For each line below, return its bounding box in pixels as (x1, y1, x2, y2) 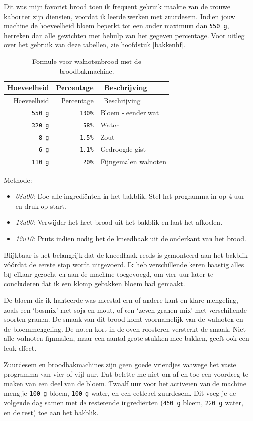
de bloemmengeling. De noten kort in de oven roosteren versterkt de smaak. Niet (4, 323, 246, 334)
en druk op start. (15, 200, 66, 210)
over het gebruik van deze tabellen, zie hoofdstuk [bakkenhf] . (4, 40, 186, 50)
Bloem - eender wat (100, 107, 159, 117)
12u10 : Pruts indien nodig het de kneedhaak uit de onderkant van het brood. (15, 233, 246, 244)
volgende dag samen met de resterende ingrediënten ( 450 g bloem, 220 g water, (4, 398, 243, 408)
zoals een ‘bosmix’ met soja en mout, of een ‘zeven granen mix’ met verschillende (4, 304, 247, 315)
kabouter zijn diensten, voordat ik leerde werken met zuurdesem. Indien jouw (4, 11, 235, 21)
